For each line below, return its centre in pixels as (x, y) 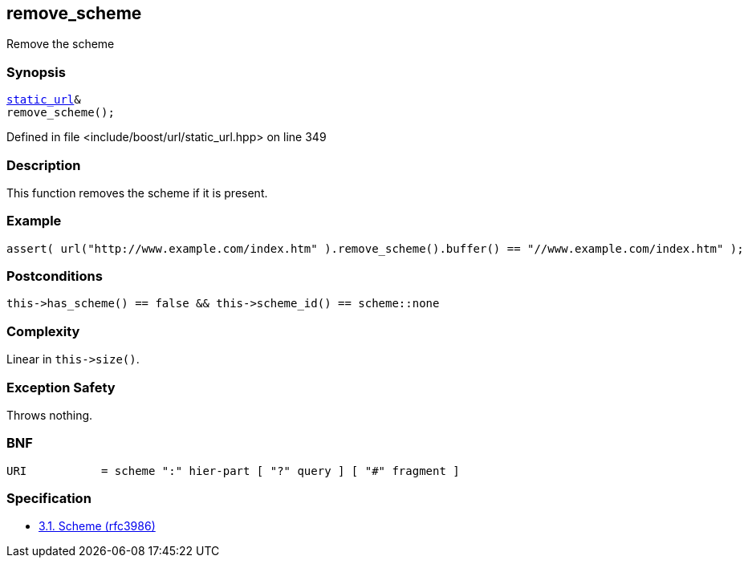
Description (44, 165)
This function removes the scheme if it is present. (137, 193)
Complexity (43, 331)
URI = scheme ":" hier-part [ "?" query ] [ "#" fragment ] (233, 471)
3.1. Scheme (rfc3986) (97, 526)
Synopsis (36, 72)
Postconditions (55, 276)
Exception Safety (61, 387)
